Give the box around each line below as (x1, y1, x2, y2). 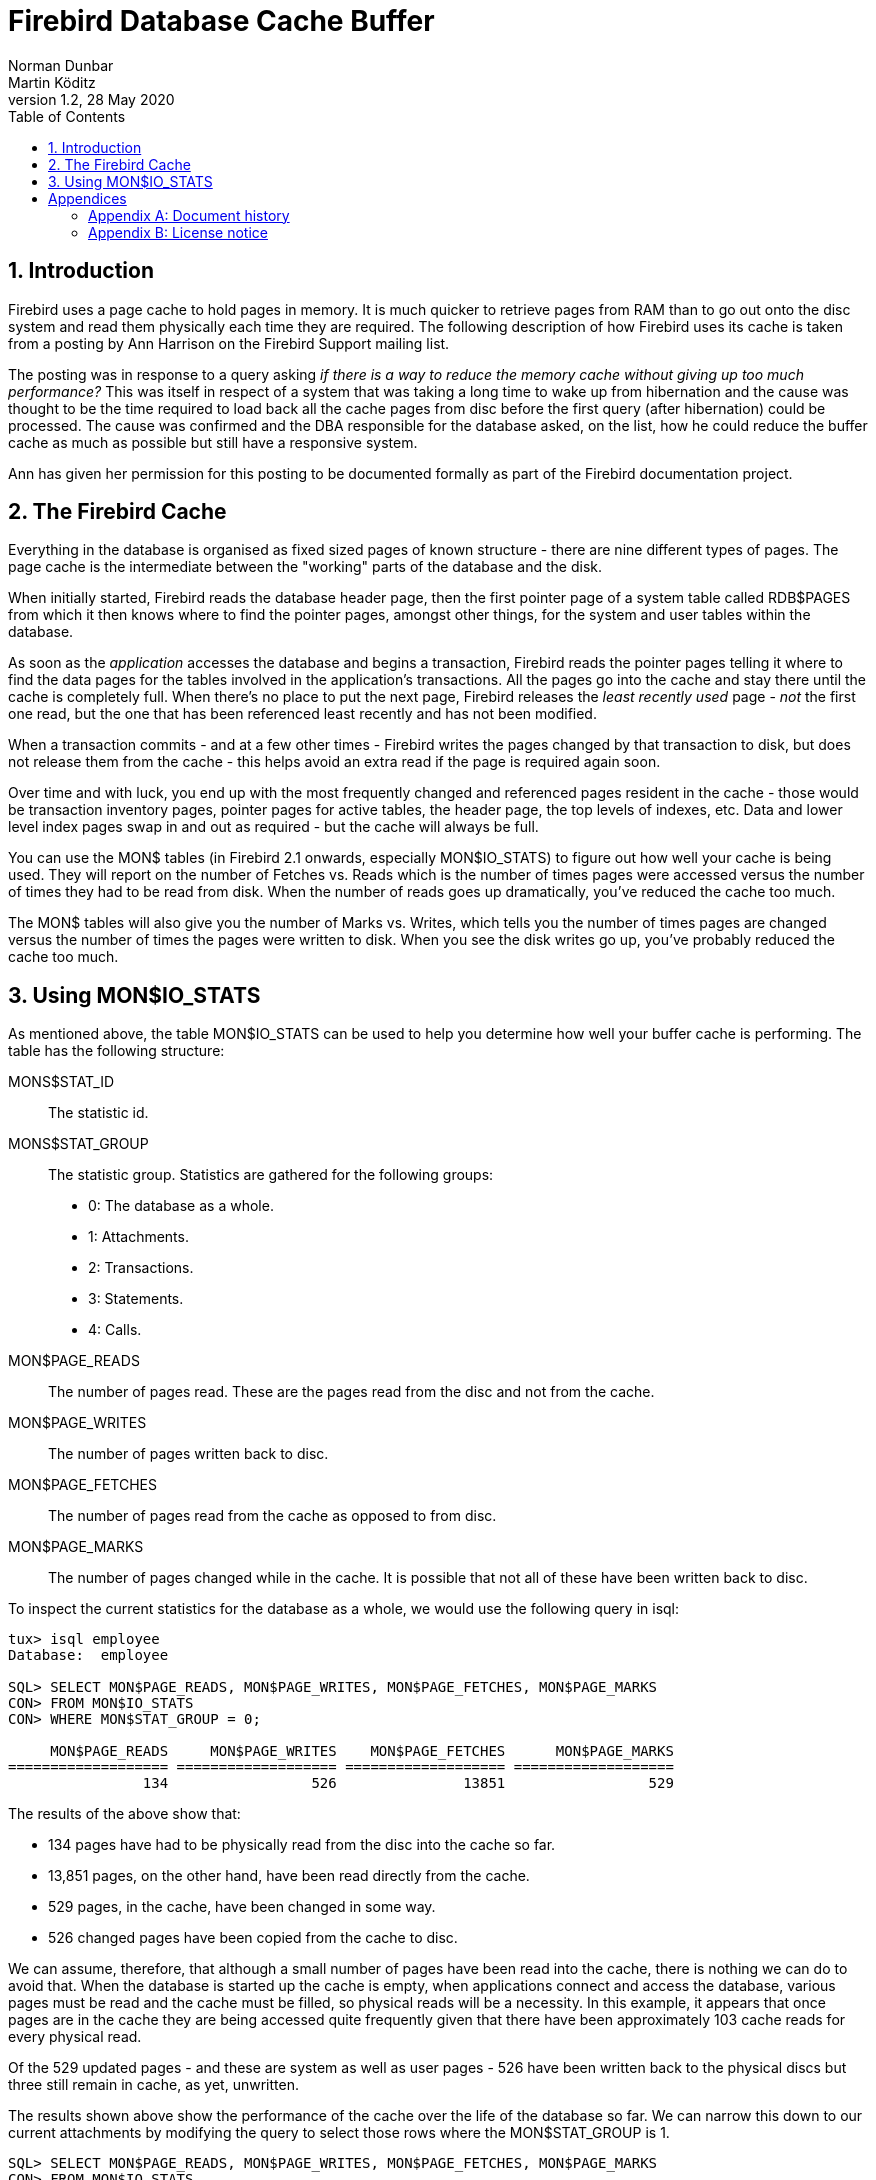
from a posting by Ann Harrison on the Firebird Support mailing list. (8, 334, 450, 352)
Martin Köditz (8, 73, 96, 91)
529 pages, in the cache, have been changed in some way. (48, 1898, 436, 1916)
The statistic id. (48, 1104, 149, 1122)
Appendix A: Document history (88, 206, 290, 224)
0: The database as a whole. (88, 1197, 274, 1215)
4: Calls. (88, 1321, 142, 1339)
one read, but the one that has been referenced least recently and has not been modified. (8, 705, 597, 723)
